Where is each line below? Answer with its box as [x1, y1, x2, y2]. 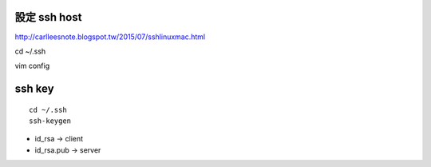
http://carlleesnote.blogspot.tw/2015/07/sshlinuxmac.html [14, 32, 206, 42]
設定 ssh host [14, 10, 82, 24]
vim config [14, 61, 50, 71]
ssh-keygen [29, 117, 72, 125]
